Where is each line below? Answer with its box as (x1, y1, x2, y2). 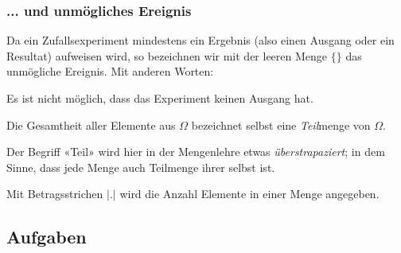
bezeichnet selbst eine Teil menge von (191, 116, 371, 133)
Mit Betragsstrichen (6, 185, 103, 202)
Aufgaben (6, 224, 87, 249)
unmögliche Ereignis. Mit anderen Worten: (6, 63, 214, 80)
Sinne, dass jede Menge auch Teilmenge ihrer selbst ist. (6, 158, 275, 175)
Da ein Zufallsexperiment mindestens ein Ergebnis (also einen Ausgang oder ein (6, 32, 395, 49)
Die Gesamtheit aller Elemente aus (6, 116, 176, 133)
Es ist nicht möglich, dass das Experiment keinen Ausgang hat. (6, 90, 313, 106)
